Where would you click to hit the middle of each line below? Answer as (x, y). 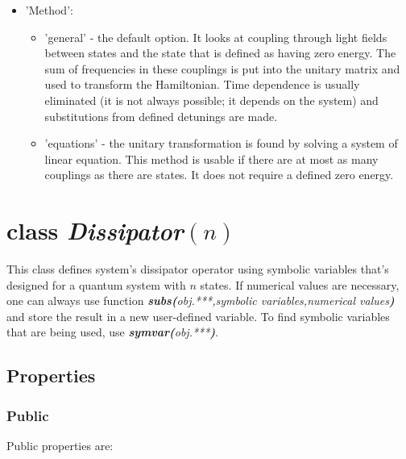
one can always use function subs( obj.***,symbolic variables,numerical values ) (201, 300)
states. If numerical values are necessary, (300, 284)
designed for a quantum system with (96, 284)
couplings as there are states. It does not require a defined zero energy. (219, 175)
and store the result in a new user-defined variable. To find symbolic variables (198, 316)
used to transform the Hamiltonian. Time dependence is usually (202, 84)
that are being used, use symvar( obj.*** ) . (112, 332)
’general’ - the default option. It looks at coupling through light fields (216, 37)
